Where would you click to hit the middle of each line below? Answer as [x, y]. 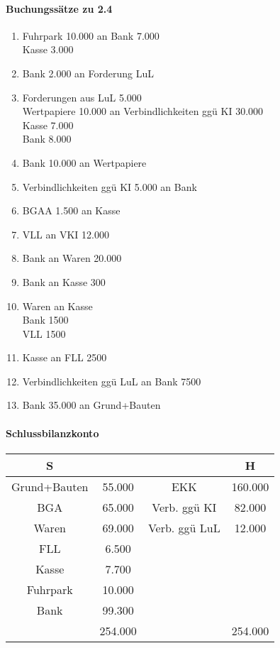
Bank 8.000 [47, 139]
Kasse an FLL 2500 [65, 357]
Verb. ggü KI [184, 507]
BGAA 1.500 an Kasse [71, 210]
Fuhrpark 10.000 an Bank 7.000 [91, 35]
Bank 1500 [45, 320]
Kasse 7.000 [48, 125]
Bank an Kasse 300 [64, 281]
